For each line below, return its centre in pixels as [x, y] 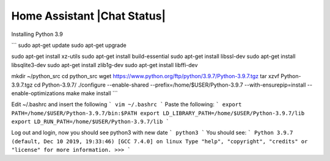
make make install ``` [92, 93]
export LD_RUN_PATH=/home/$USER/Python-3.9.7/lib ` [90, 122]
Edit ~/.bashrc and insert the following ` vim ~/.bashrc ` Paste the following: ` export [127, 104]
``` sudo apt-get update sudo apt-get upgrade [69, 45]
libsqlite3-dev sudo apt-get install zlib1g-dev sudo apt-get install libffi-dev [105, 65]
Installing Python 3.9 [37, 34]
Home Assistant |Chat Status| [89, 16]
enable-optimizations [38, 93]
